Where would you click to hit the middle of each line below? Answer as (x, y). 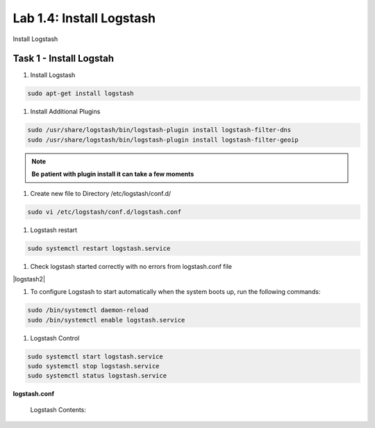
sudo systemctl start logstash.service (95, 356)
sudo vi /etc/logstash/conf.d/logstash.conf (105, 212)
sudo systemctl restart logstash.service (99, 248)
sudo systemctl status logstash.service (97, 376)
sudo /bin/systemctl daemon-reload (88, 310)
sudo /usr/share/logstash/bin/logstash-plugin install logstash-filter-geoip (163, 140)
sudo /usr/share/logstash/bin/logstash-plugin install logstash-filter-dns (159, 130)
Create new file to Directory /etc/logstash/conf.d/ (101, 193)
